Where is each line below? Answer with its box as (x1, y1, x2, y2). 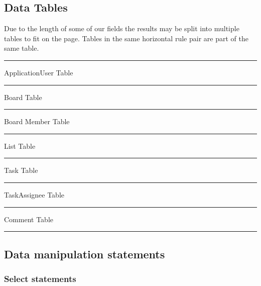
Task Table (4, 165, 38, 175)
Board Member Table (4, 116, 70, 127)
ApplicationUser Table (4, 67, 73, 77)
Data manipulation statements (4, 246, 165, 261)
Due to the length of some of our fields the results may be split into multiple (4, 23, 239, 34)
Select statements (4, 272, 76, 284)
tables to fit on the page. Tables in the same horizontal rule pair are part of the (4, 33, 248, 43)
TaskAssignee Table (4, 189, 64, 200)
